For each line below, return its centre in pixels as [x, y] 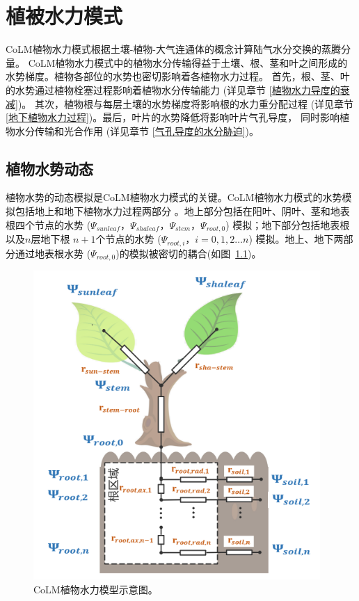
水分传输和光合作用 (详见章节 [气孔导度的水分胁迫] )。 [137, 130]
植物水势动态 [49, 168]
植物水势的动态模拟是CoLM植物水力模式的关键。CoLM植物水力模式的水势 [174, 197]
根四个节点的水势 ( [48, 224]
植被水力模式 [64, 16]
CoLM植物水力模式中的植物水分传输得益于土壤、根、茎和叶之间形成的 [188, 62]
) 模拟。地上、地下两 [296, 239]
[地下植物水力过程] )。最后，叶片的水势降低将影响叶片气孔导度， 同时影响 [173, 117]
